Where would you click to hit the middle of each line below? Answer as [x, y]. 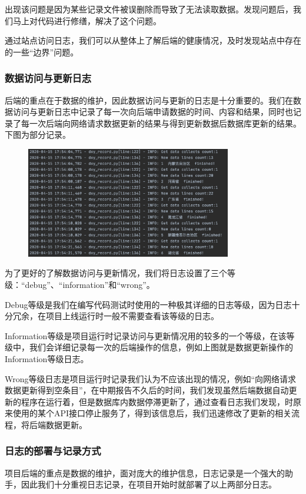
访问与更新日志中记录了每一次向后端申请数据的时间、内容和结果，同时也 [153, 112]
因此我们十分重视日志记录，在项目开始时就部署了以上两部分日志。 [149, 484]
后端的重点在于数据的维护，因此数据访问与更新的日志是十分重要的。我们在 [149, 100]
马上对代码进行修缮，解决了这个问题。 [87, 20]
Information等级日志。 [47, 358]
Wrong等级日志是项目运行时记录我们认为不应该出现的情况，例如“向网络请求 [151, 378]
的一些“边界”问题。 [42, 52]
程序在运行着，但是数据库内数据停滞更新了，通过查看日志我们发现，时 [157, 401]
